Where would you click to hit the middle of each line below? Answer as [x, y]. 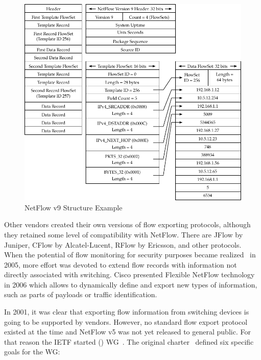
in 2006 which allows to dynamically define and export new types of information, [131, 284]
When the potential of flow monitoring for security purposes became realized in [130, 255]
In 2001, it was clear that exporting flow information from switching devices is [127, 312]
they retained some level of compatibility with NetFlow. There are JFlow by [124, 234]
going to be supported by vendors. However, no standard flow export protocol [126, 321]
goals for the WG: [32, 352]
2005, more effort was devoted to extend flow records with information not [121, 264]
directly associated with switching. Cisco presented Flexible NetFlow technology [129, 274]
